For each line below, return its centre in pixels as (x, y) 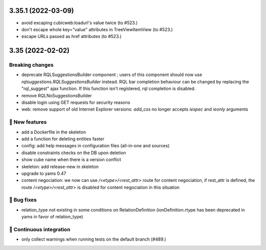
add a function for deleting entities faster (63, 139)
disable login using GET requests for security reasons (76, 103)
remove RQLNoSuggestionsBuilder (57, 95)
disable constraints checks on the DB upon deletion (74, 153)
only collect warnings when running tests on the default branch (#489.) (94, 239)
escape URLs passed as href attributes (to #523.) (71, 37)
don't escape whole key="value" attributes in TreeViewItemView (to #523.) (97, 29)
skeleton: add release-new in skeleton (60, 167)
